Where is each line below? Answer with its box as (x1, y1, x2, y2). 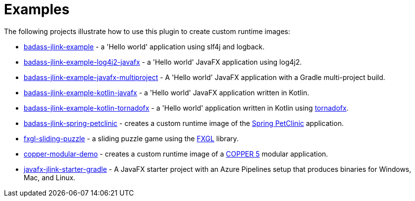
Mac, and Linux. (24, 173, 75, 182)
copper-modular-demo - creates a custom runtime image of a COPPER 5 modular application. (24, 149, 328, 158)
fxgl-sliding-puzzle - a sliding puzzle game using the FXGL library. (24, 134, 239, 143)
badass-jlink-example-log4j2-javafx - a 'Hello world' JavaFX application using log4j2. (24, 57, 302, 66)
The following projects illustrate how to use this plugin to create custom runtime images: (4, 27, 290, 36)
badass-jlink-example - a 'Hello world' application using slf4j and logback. (24, 42, 265, 51)
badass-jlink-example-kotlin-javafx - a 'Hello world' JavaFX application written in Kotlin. (24, 88, 309, 97)
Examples (4, 1, 70, 18)
